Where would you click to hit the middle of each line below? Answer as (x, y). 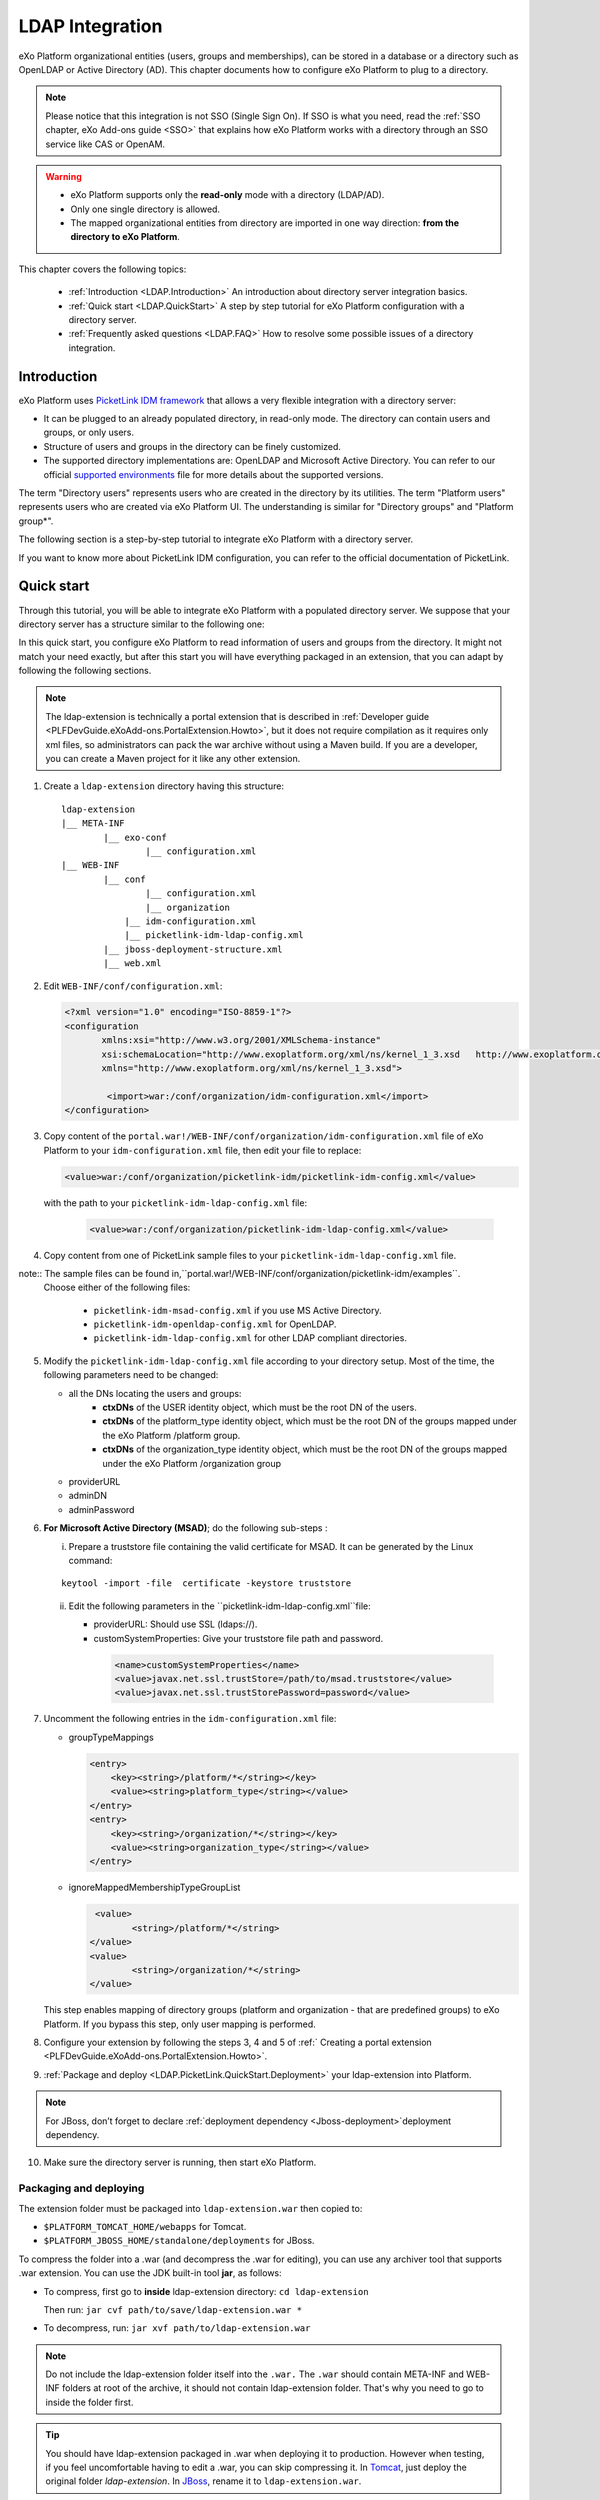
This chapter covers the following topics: (102, 269)
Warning (63, 176)
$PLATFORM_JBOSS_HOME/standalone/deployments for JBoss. (179, 2241)
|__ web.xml (132, 963)
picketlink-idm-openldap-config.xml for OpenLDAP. (215, 1324)
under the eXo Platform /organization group (192, 1463)
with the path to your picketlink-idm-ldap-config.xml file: (175, 1202)
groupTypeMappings (111, 1737)
